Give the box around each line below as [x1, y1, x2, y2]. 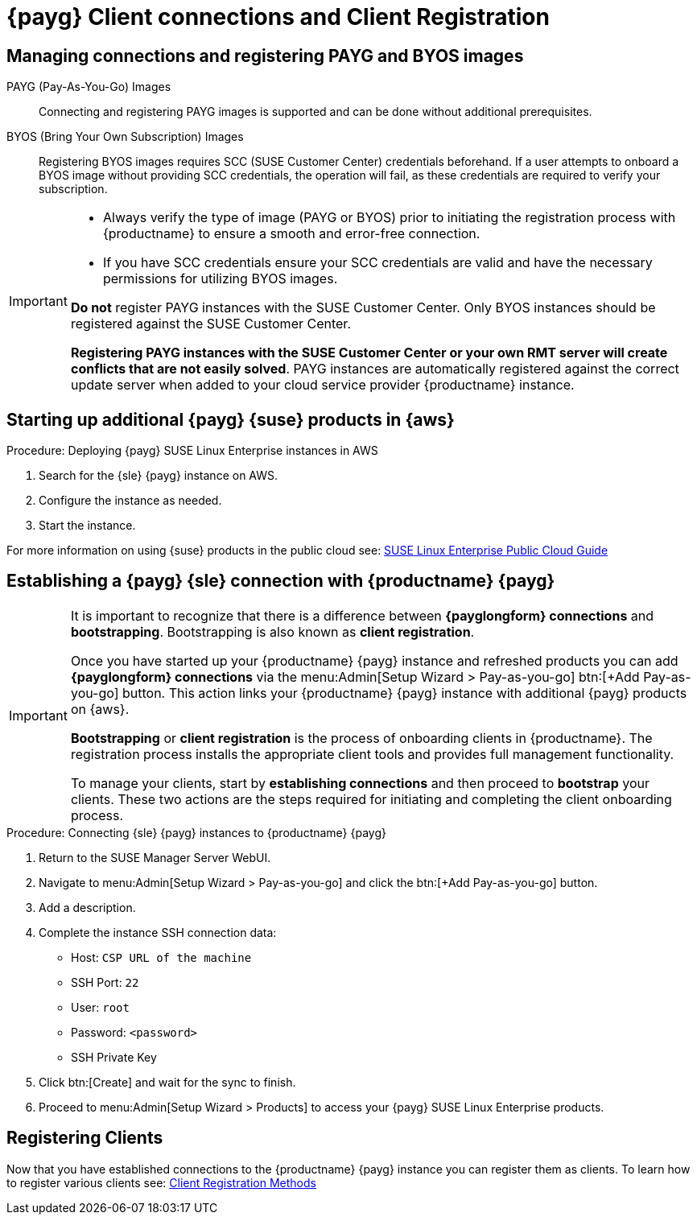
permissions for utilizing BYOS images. [102, 270, 338, 287]
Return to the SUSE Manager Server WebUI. [39, 850, 271, 864]
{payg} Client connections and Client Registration [6, 3, 550, 31]
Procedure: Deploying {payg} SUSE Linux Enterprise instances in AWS [6, 443, 378, 458]
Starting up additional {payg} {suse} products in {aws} [6, 409, 455, 430]
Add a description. [39, 900, 136, 914]
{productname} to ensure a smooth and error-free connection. [102, 225, 480, 242]
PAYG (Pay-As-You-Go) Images [6, 80, 171, 94]
